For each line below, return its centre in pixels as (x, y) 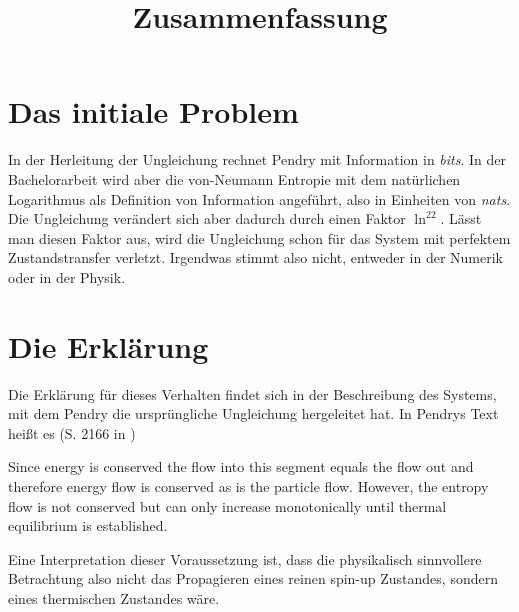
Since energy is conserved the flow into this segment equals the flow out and (241, 466)
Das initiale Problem (153, 111)
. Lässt (461, 218)
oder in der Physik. (67, 276)
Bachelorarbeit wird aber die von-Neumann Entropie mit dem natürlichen (234, 178)
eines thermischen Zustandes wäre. (114, 597)
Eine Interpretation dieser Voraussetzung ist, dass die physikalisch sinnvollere (245, 558)
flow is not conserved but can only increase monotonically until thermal (227, 505)
